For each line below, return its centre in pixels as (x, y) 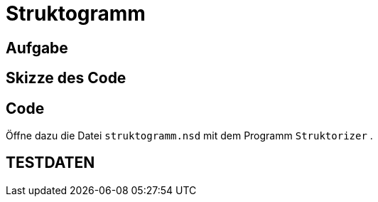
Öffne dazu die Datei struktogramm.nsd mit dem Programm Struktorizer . (189, 136)
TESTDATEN (50, 163)
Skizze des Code (66, 78)
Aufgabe (37, 48)
